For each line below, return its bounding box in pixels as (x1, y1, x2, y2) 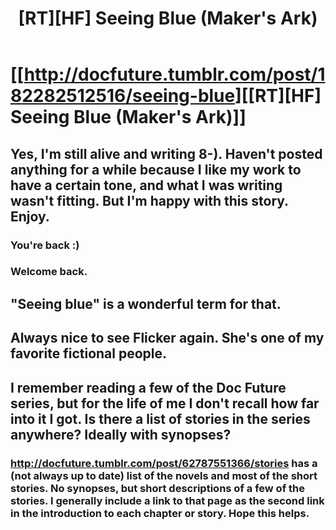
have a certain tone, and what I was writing (10, 177, 283, 194)
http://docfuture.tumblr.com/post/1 (23, 63, 326, 86)
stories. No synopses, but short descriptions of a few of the (10, 481, 305, 495)
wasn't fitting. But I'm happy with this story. (10, 192, 289, 209)
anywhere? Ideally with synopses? (10, 426, 232, 443)
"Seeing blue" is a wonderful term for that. (10, 295, 282, 312)
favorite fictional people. (10, 345, 168, 362)
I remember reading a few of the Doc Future (10, 379, 287, 396)
